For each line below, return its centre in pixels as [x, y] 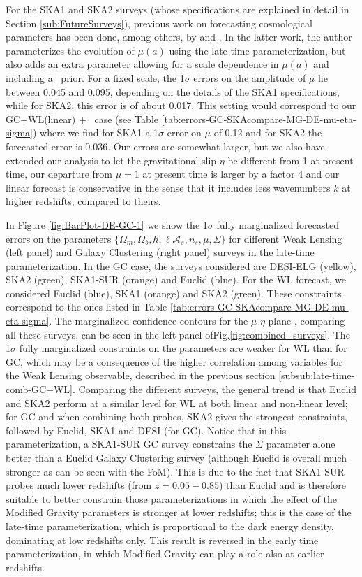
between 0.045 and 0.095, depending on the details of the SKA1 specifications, [173, 91]
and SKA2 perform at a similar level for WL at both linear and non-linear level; [177, 403]
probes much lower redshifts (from [79, 485]
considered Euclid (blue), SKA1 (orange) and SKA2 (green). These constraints [174, 293]
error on [184, 133]
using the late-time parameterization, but [257, 50]
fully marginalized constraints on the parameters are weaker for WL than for [183, 348]
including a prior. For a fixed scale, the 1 [95, 77]
